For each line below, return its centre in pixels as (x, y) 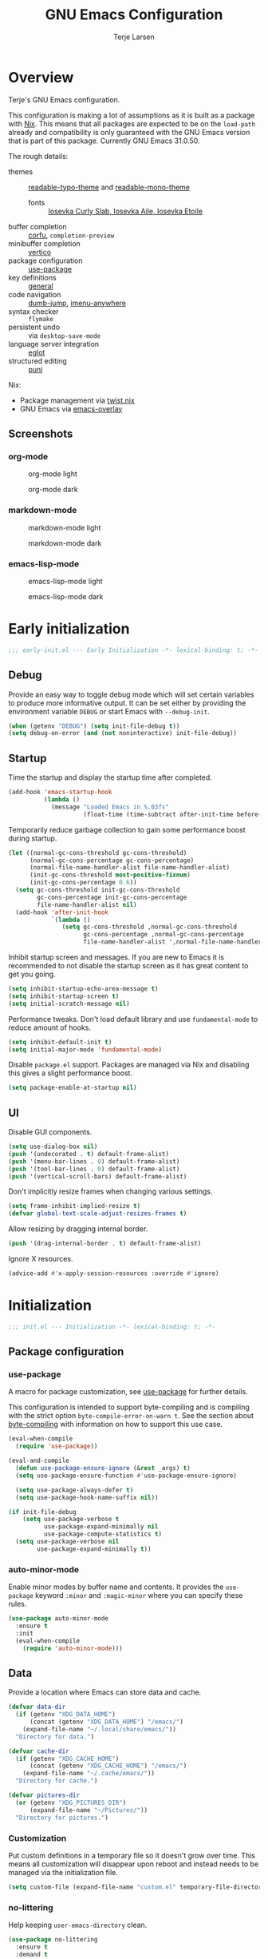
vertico (40, 252)
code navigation (35, 294)
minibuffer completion (45, 243)
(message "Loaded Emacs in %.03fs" (110, 807)
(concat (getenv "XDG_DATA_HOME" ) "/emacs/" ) (106, 1722)
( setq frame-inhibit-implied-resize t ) (75, 1206)
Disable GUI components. (50, 1132)
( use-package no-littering (53, 1940)
